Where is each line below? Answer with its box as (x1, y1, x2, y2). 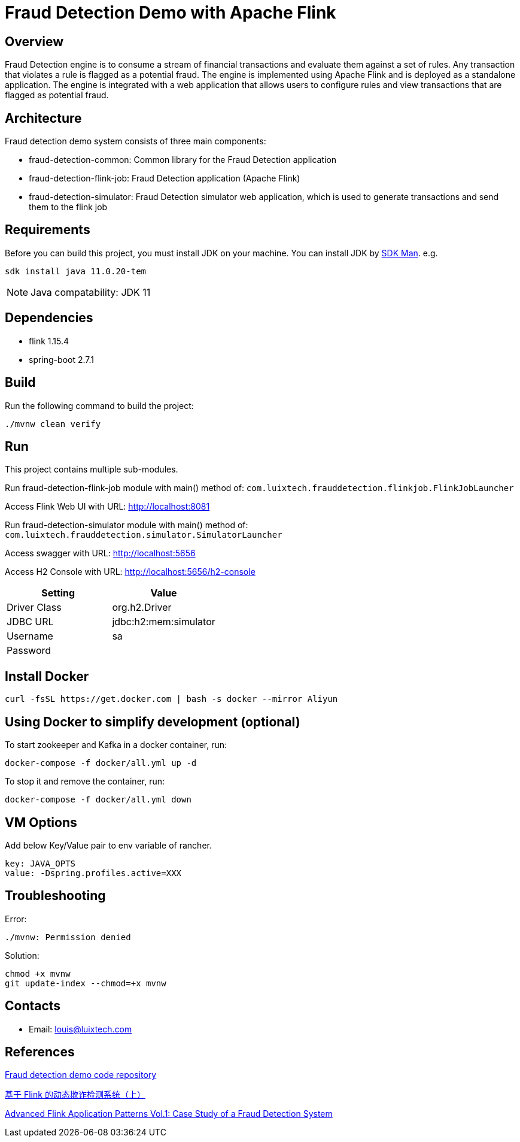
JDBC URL (7, 616, 54, 628)
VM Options (5, 814, 77, 830)
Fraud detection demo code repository (5, 1070, 157, 1080)
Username (7, 630, 53, 643)
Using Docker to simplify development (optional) (5, 714, 300, 729)
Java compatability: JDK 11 (31, 286, 151, 298)
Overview (5, 34, 64, 49)
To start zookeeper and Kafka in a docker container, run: (5, 740, 227, 750)
